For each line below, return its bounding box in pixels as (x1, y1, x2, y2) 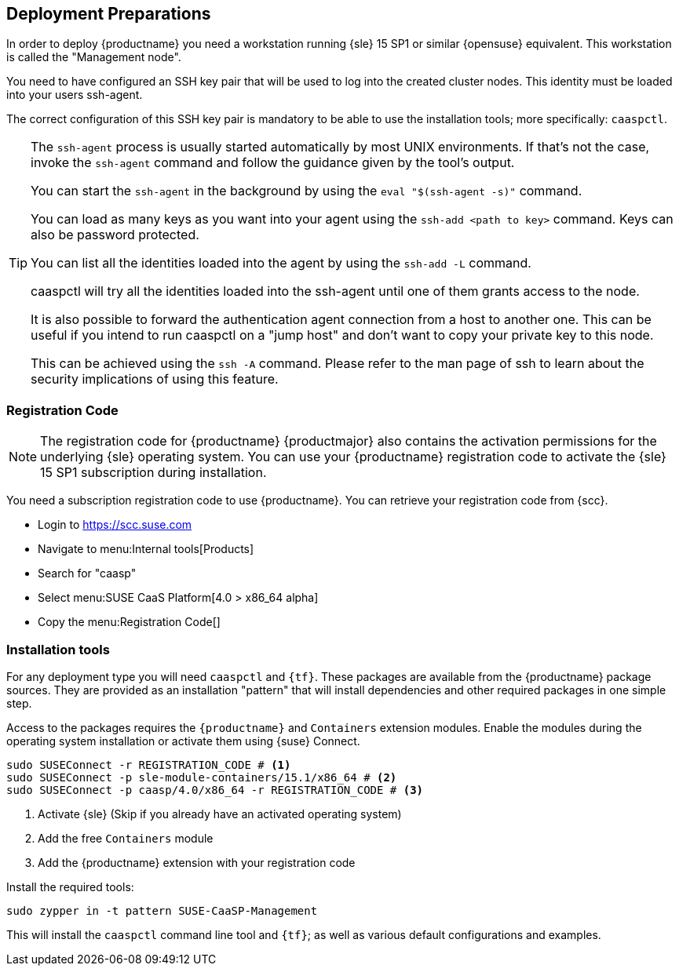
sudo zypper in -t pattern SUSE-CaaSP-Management (6, 904, 318, 917)
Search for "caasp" (38, 566, 137, 581)
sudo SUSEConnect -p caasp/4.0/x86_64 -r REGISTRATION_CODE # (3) (6, 783, 424, 796)
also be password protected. (31, 227, 199, 243)
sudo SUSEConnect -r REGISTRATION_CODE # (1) (6, 758, 291, 771)
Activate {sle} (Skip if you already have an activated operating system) (38, 806, 402, 821)
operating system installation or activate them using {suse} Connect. (6, 734, 360, 748)
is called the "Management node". (6, 50, 181, 64)
